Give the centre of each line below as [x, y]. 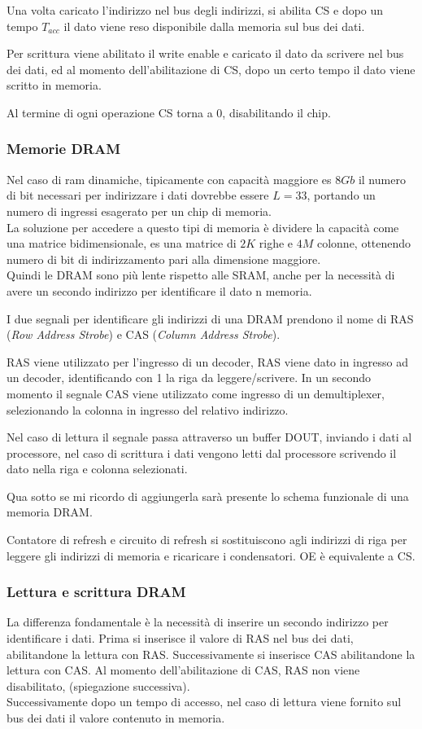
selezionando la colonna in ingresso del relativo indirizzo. [148, 409]
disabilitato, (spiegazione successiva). [98, 685]
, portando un [341, 195]
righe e [276, 243]
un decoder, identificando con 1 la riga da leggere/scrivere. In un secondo [189, 378]
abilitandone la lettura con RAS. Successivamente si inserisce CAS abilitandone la [211, 654]
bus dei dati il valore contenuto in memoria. [116, 718]
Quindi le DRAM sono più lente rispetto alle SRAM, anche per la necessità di [201, 275]
